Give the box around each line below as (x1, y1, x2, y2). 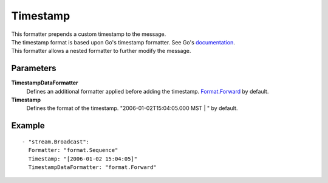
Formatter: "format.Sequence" (28, 147, 118, 154)
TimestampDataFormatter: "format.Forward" (28, 164, 157, 170)
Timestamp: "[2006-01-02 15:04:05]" (28, 155, 138, 162)
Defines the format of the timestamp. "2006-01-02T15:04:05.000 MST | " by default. (26, 105, 238, 112)
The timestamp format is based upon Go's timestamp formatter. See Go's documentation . (11, 38, 235, 46)
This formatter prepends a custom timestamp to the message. (11, 30, 166, 38)
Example (11, 120, 45, 131)
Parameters (11, 63, 56, 74)
